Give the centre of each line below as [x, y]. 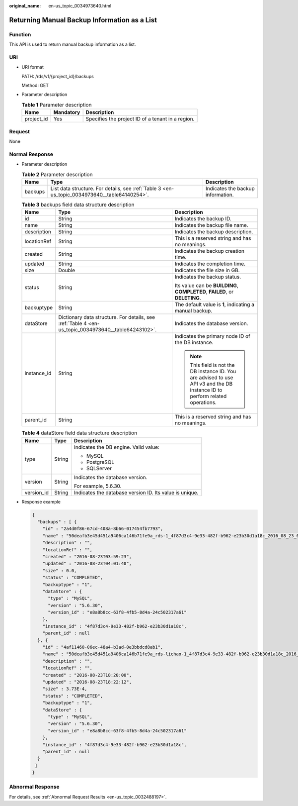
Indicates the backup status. [208, 277]
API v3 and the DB [211, 384]
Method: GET [35, 86]
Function [20, 34]
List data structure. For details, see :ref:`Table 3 [106, 188]
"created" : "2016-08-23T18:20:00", [87, 675]
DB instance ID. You [213, 372]
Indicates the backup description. [214, 232]
